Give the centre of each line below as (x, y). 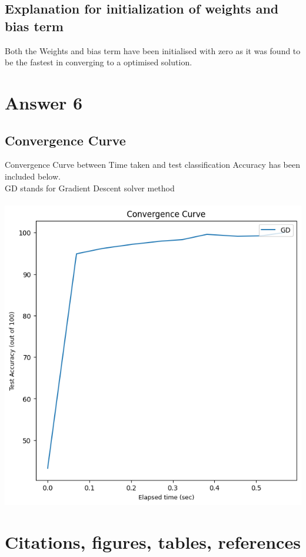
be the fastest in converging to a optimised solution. (99, 62)
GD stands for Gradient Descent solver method (90, 188)
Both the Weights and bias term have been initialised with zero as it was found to (153, 50)
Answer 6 (44, 102)
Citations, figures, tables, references (153, 542)
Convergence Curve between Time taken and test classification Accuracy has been (153, 165)
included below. (33, 176)
